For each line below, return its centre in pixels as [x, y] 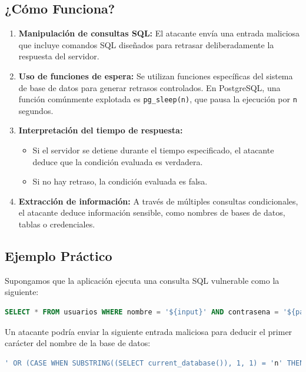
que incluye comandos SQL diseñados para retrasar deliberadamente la [146, 44]
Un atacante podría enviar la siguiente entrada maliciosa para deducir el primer [149, 331]
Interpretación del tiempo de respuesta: [101, 130]
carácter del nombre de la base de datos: [78, 343]
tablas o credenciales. [57, 224]
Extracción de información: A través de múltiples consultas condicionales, [158, 201]
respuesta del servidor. [59, 56]
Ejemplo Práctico [59, 255]
